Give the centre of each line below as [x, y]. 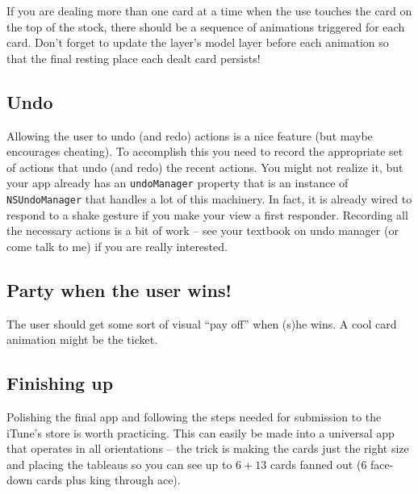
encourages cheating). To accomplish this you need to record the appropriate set [205, 151]
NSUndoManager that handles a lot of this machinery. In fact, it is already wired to [209, 199]
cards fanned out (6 [318, 464]
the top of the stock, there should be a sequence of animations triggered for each [206, 26]
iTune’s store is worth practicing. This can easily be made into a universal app [201, 432]
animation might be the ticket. [82, 339]
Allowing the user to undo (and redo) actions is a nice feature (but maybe [190, 135]
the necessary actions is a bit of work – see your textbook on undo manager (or [203, 230]
